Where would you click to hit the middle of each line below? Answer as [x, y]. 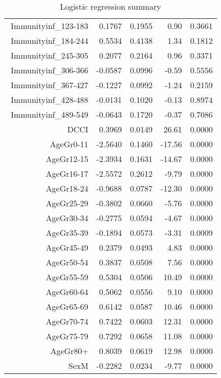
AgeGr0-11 [69, 144]
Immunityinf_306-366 [50, 70]
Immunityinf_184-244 [50, 40]
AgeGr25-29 [67, 203]
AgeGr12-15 [67, 159]
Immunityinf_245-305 [50, 55]
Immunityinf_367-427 [50, 85]
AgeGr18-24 [67, 188]
